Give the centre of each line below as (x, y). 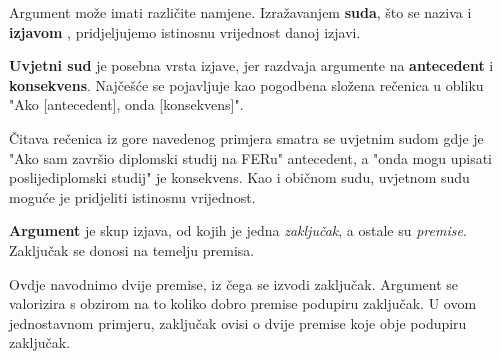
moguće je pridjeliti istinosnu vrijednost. (132, 196)
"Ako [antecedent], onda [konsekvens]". (126, 104)
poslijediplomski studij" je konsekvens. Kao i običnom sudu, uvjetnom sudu (239, 177)
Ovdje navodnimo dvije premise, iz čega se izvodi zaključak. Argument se (234, 283)
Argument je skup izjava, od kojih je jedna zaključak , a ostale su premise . (238, 230)
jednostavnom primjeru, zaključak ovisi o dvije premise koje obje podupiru (238, 322)
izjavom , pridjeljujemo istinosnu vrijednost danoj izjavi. (185, 31)
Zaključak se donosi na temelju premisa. (132, 249)
